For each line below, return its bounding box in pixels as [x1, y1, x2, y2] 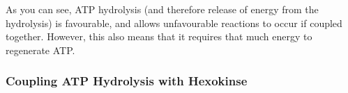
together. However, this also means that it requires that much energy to [6, 29, 312, 44]
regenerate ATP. [6, 42, 75, 57]
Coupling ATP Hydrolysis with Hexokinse [6, 72, 248, 90]
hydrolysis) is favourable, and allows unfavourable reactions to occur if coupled [6, 15, 342, 30]
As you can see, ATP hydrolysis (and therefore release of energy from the [6, 2, 319, 16]
